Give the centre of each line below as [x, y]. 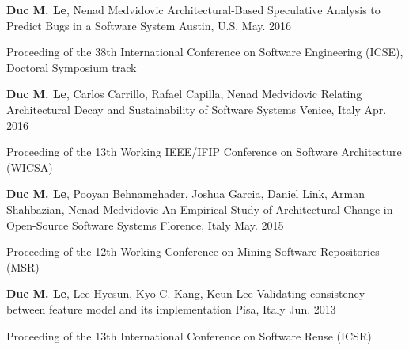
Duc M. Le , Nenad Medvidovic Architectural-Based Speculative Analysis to [193, 10]
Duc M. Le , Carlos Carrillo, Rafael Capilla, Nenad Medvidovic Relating [184, 94]
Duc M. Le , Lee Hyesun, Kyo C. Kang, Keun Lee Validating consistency [186, 293]
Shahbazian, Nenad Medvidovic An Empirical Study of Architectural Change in [200, 209]
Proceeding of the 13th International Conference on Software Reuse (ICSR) [189, 335]
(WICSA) [30, 167]
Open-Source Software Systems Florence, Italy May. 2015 [145, 224]
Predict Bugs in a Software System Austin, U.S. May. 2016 [149, 25]
